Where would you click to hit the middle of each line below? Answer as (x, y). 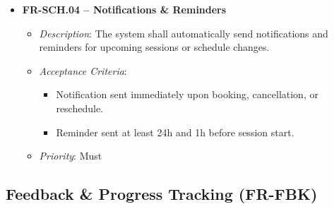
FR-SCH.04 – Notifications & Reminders (124, 9)
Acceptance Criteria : (83, 70)
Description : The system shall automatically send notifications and (184, 33)
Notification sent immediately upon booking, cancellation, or (187, 94)
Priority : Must (71, 156)
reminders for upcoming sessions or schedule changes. (154, 47)
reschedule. (80, 108)
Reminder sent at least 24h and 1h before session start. (175, 132)
